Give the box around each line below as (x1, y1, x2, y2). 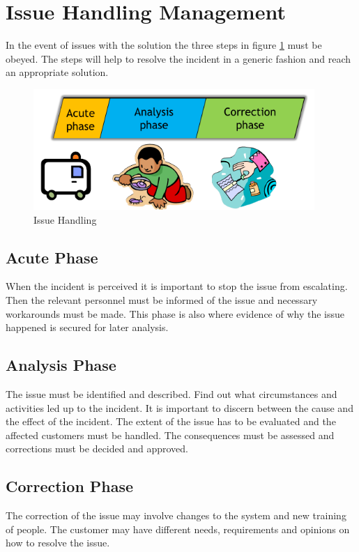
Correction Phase (6, 475, 134, 497)
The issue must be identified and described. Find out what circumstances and (6, 387, 337, 401)
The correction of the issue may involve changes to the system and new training (6, 508, 346, 523)
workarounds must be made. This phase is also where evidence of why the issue (6, 306, 345, 321)
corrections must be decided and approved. (6, 441, 188, 456)
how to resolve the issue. (6, 535, 110, 550)
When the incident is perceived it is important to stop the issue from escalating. (6, 279, 348, 293)
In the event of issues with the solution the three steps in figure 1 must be (6, 38, 322, 52)
